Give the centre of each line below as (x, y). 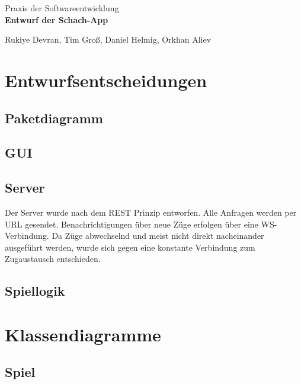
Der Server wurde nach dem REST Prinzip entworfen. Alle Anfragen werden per (151, 212)
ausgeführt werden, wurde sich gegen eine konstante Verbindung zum (130, 247)
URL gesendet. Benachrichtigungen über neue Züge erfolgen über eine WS (140, 224)
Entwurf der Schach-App (57, 19)
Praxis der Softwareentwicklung (62, 8)
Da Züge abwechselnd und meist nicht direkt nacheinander (158, 236)
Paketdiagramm (54, 118)
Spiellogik (35, 291)
